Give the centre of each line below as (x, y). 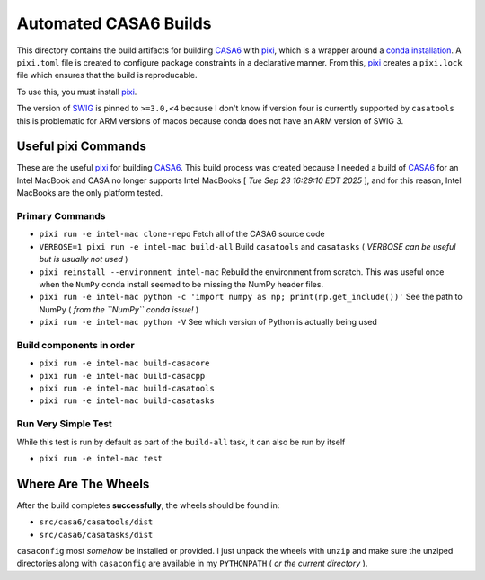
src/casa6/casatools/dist (96, 522)
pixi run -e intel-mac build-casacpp (122, 376)
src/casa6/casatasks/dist (96, 535)
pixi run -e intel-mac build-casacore (124, 363)
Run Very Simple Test (64, 424)
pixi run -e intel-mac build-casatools (127, 388)
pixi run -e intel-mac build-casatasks (127, 401)
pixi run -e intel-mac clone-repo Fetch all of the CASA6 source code (182, 234)
